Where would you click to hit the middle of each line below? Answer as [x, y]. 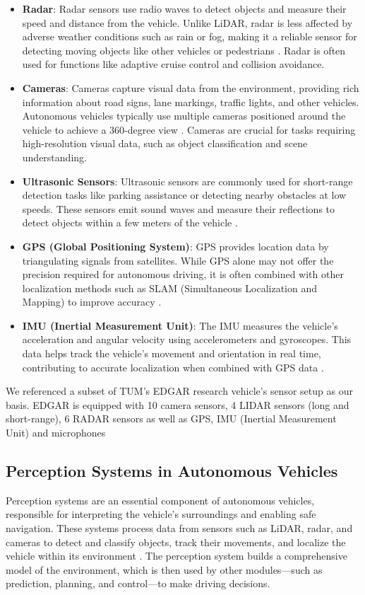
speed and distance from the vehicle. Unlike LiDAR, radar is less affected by [187, 22]
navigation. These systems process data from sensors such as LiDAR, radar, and [179, 528]
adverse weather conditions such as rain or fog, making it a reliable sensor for [190, 36]
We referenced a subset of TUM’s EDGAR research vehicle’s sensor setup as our [179, 391]
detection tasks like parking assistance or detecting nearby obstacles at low [184, 195]
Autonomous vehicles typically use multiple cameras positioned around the [184, 116]
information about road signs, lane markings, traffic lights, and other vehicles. [191, 102]
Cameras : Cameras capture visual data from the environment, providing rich [191, 87]
